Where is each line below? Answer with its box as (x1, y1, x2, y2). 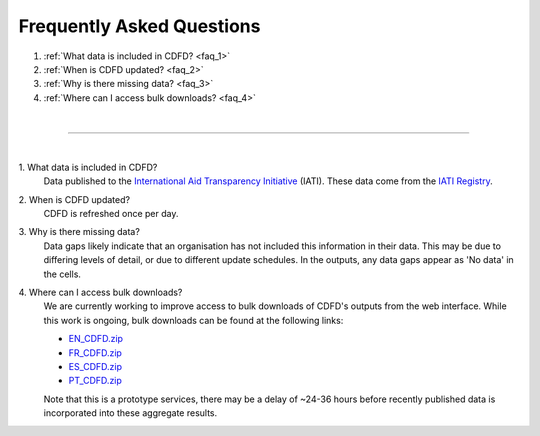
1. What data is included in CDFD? (18, 161, 158, 173)
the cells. (43, 268, 82, 280)
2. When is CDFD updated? (18, 193, 130, 205)
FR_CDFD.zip (68, 346, 122, 359)
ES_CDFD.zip (68, 360, 123, 372)
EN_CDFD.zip (68, 333, 124, 345)
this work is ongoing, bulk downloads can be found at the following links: (43, 314, 344, 326)
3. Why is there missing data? (18, 226, 140, 238)
